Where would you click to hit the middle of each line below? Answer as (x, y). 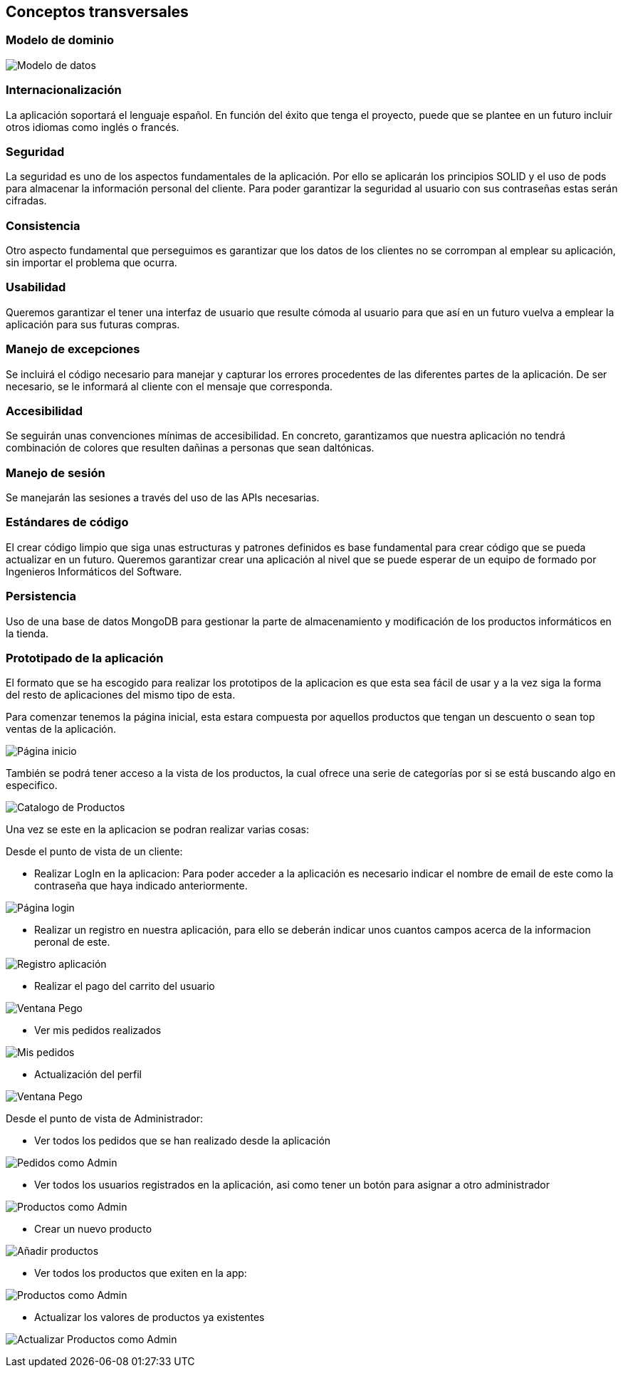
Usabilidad (36, 287)
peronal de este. (72, 942)
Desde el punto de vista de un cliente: (94, 852)
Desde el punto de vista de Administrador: (105, 1119)
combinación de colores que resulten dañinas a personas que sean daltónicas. (190, 448)
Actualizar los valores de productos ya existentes (150, 1317)
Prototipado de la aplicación (85, 658)
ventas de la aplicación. (61, 729)
